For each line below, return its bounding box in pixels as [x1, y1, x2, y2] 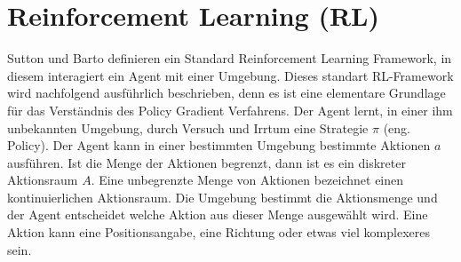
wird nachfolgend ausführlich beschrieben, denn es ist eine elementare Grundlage [7, 83, 446, 102]
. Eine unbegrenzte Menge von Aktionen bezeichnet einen [91, 171, 404, 189]
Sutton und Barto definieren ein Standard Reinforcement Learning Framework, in [7, 49, 452, 67]
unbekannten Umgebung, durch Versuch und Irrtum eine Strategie [7, 118, 369, 137]
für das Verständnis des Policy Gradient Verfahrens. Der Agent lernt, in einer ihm [7, 100, 453, 119]
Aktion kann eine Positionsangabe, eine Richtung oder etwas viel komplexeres [7, 223, 430, 242]
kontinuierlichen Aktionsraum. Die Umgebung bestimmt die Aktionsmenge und [7, 187, 438, 206]
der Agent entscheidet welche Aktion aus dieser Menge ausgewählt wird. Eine [7, 205, 428, 224]
